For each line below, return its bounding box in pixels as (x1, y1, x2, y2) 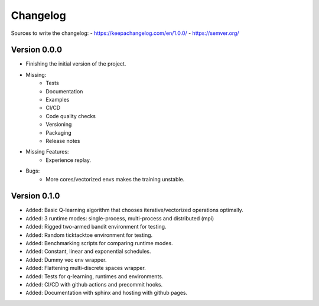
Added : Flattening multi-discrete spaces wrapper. (25, 265, 146, 272)
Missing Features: (25, 148, 69, 155)
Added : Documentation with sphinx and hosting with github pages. (25, 289, 188, 297)
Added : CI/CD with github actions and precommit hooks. (25, 281, 162, 288)
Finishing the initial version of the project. (25, 60, 126, 67)
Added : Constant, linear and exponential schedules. (25, 248, 151, 255)
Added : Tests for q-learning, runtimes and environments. (25, 272, 164, 280)
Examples (45, 96, 70, 103)
